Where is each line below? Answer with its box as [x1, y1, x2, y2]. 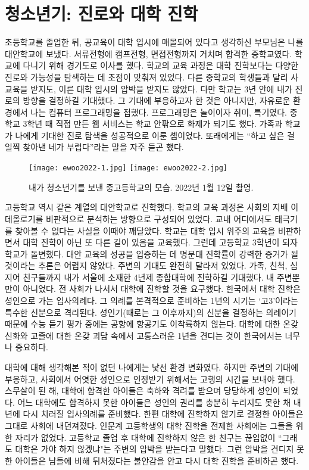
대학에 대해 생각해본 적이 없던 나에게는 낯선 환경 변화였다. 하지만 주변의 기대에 [5, 361, 299, 373]
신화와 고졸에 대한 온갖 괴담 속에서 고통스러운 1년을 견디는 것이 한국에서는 [5, 329, 282, 341]
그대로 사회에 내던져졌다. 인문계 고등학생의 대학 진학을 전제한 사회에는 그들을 [5, 419, 293, 431]
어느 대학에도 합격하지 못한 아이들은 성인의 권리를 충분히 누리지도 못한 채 [17, 396, 291, 408]
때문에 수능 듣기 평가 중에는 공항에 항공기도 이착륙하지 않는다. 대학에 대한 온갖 [5, 318, 299, 330]
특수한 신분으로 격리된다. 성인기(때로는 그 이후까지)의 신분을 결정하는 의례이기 [5, 306, 296, 318]
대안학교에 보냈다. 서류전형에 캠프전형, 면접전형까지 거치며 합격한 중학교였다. [5, 47, 292, 60]
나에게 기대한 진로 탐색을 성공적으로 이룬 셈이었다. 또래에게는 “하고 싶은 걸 [15, 129, 295, 141]
